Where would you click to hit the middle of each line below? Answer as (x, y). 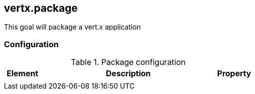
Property (234, 74)
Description (128, 74)
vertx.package (41, 8)
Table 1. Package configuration (128, 62)
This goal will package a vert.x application (73, 27)
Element (23, 74)
